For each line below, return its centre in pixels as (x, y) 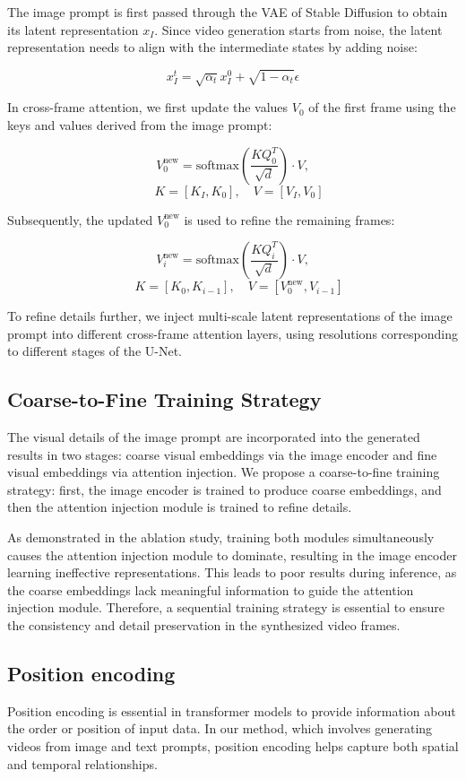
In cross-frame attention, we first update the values (148, 107)
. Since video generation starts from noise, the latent (298, 29)
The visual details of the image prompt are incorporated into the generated (214, 437)
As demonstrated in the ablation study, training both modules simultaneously (221, 537)
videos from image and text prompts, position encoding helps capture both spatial (233, 746)
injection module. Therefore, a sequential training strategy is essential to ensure (226, 607)
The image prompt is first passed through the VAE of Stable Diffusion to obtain (228, 12)
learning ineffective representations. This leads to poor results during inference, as (232, 572)
